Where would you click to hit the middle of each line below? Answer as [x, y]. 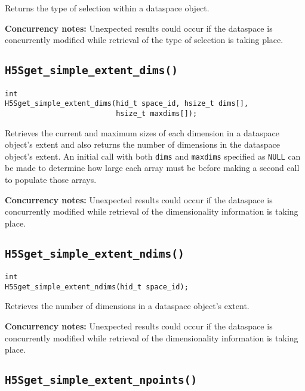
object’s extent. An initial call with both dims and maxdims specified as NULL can [153, 156]
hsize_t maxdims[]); [157, 113]
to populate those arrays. [51, 179]
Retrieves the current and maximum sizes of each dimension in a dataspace [142, 132]
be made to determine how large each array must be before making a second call [152, 168]
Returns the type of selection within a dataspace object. [107, 8]
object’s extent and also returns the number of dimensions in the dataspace [143, 144]
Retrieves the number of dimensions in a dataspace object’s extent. [127, 306]
